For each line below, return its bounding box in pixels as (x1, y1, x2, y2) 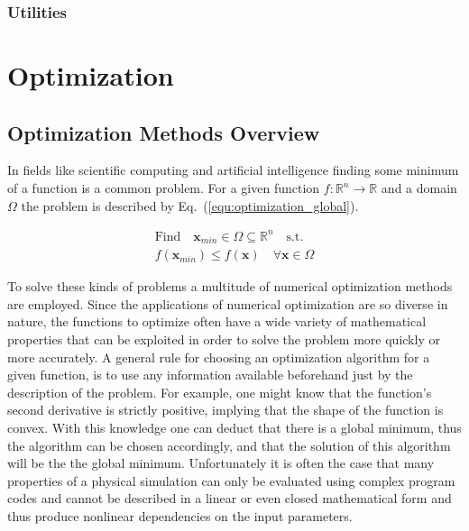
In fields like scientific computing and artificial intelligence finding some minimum (7, 160, 459, 179)
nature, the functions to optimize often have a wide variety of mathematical (7, 312, 427, 331)
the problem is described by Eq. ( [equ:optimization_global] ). (21, 196, 359, 215)
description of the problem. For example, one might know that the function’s (7, 382, 432, 401)
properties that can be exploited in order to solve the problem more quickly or (7, 330, 440, 348)
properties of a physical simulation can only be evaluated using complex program (7, 471, 455, 490)
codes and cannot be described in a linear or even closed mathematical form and (7, 489, 452, 508)
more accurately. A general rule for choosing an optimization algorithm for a (7, 347, 430, 366)
